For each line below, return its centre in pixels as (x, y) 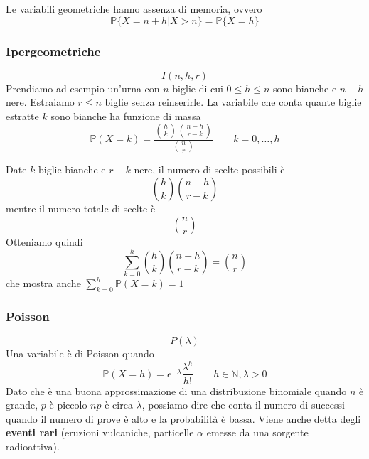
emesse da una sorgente (257, 432)
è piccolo (68, 405)
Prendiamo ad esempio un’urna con (83, 88)
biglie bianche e (72, 169)
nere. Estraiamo (40, 102)
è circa (119, 405)
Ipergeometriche (53, 51)
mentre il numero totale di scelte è (81, 209)
